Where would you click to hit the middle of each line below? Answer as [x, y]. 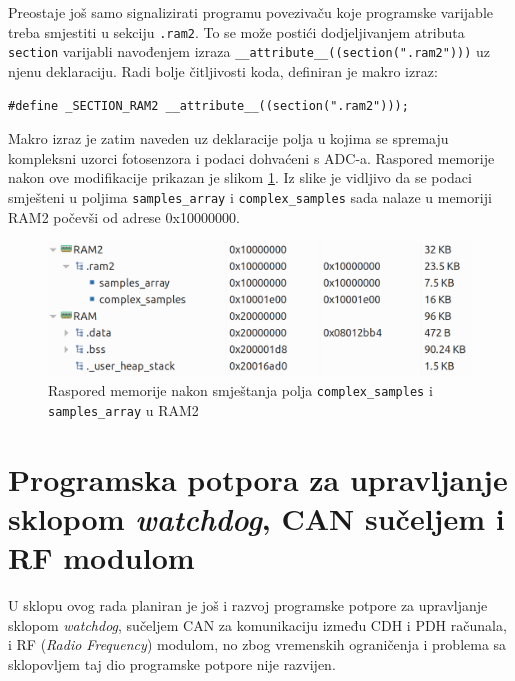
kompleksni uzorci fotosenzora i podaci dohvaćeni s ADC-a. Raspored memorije [251, 157]
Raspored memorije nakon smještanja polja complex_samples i [240, 390]
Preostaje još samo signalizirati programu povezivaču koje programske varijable [251, 12]
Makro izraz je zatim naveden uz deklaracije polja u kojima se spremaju [228, 138]
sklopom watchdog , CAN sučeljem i [256, 518]
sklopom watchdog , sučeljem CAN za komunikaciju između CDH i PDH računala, [257, 624]
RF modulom [101, 556]
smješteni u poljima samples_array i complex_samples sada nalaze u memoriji [250, 196]
